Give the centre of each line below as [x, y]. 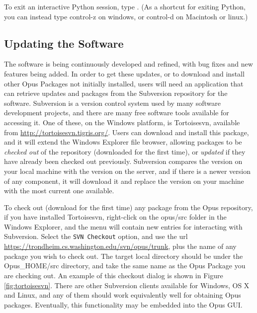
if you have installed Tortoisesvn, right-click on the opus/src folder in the [115, 217]
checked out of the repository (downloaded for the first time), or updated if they [125, 151]
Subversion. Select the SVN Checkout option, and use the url [96, 236]
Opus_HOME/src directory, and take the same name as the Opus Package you [125, 266]
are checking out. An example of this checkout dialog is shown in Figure [114, 275]
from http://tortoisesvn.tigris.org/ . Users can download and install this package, [127, 132]
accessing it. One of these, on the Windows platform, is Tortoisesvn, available [122, 122]
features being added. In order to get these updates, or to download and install [124, 73]
